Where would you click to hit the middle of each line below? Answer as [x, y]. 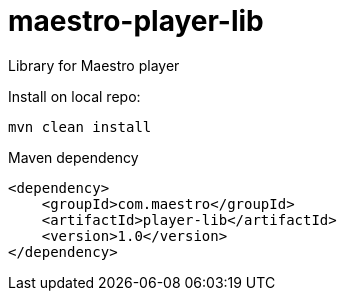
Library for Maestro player [94, 65]
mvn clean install [80, 126]
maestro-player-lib [136, 21]
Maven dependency [73, 157]
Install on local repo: [74, 96]
